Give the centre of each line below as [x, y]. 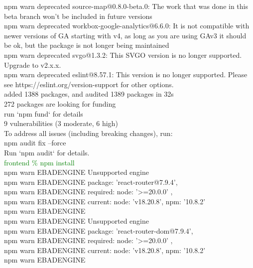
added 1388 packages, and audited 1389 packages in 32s [89, 94]
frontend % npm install [39, 162]
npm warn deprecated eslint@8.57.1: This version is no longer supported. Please [126, 74]
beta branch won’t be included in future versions [78, 16]
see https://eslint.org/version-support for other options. [89, 84]
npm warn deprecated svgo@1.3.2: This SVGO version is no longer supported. [123, 55]
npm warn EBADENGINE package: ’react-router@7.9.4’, [91, 182]
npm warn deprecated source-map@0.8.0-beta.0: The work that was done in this [126, 6]
